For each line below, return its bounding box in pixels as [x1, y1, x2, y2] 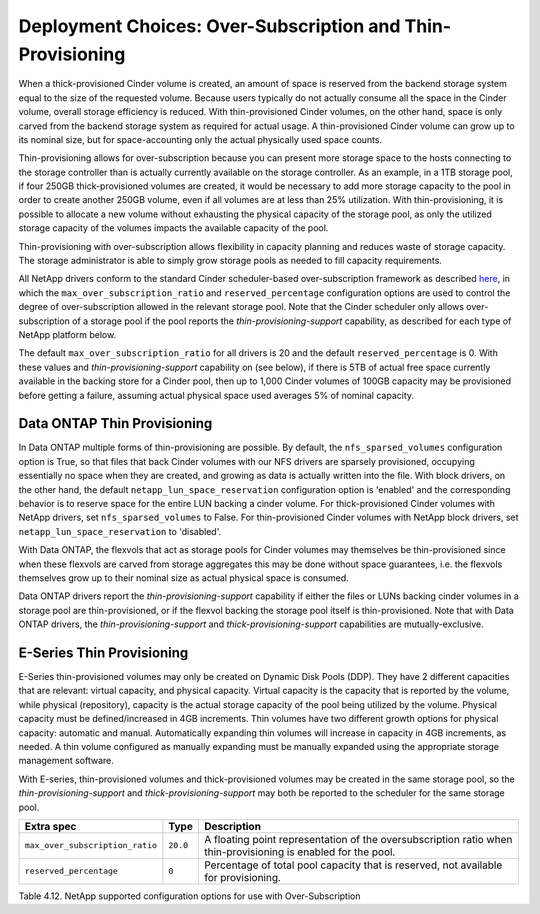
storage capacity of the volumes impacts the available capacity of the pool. [18, 222, 329, 234]
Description [203, 819, 262, 833]
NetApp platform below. [18, 328, 117, 340]
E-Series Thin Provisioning [18, 644, 189, 661]
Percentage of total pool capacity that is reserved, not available [203, 858, 503, 872]
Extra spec [24, 819, 77, 833]
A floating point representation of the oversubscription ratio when [203, 832, 513, 846]
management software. [18, 755, 115, 767]
